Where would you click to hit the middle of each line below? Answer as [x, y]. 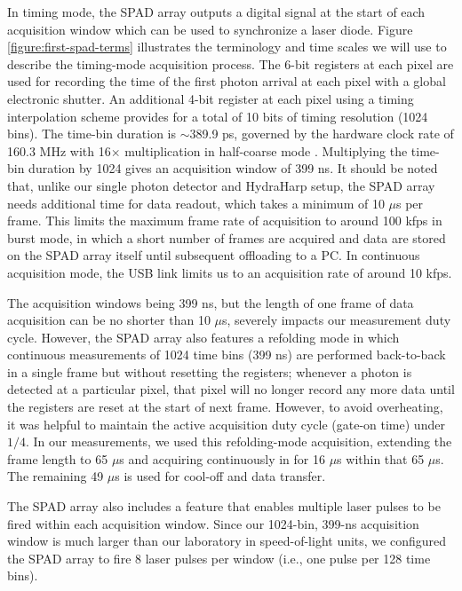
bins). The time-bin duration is [92, 134]
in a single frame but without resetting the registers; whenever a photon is [210, 371]
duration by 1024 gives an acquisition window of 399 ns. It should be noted [233, 168]
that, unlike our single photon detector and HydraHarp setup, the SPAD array [221, 185]
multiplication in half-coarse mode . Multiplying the [266, 150]
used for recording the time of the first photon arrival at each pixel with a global [227, 81]
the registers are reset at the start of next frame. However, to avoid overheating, [225, 407]
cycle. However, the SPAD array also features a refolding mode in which [203, 337]
